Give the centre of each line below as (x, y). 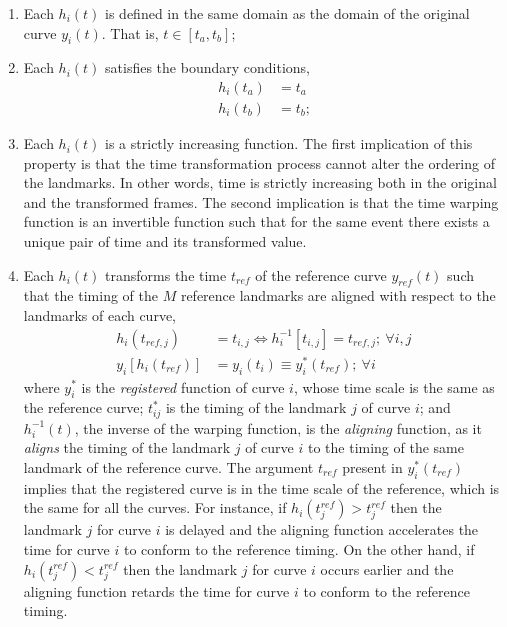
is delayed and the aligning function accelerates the (322, 529)
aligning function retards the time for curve (156, 590)
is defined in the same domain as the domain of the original (287, 13)
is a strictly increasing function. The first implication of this (289, 143)
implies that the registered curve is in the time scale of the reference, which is (261, 487)
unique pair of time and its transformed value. (165, 241)
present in (372, 466)
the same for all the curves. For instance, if (155, 507)
